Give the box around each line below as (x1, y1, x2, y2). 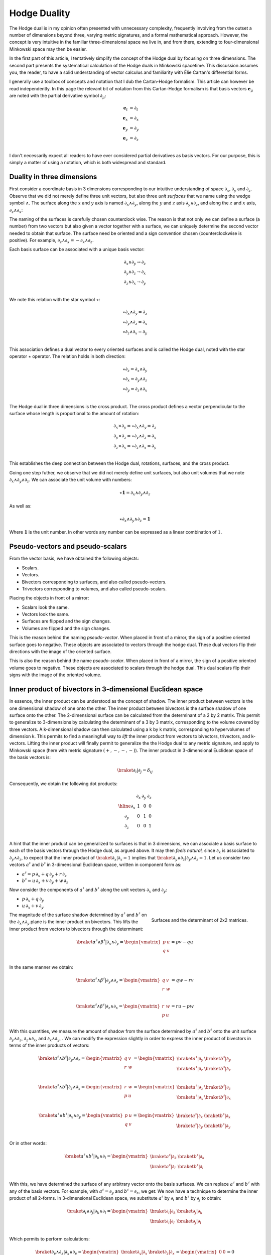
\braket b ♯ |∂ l (177, 1163, 204, 1171)
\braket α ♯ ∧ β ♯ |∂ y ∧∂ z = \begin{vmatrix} (76, 976, 161, 984)
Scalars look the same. (22, 604, 69, 610)
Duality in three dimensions (9, 173, 97, 181)
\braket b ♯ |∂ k (177, 1153, 205, 1161)
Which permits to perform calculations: (9, 1235, 90, 1242)
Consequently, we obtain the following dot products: (9, 781, 118, 787)
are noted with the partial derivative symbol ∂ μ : (9, 93, 106, 100)
